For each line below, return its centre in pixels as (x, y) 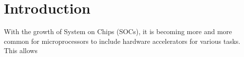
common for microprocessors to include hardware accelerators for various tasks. (122, 41)
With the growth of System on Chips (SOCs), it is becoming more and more (118, 31)
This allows (21, 50)
